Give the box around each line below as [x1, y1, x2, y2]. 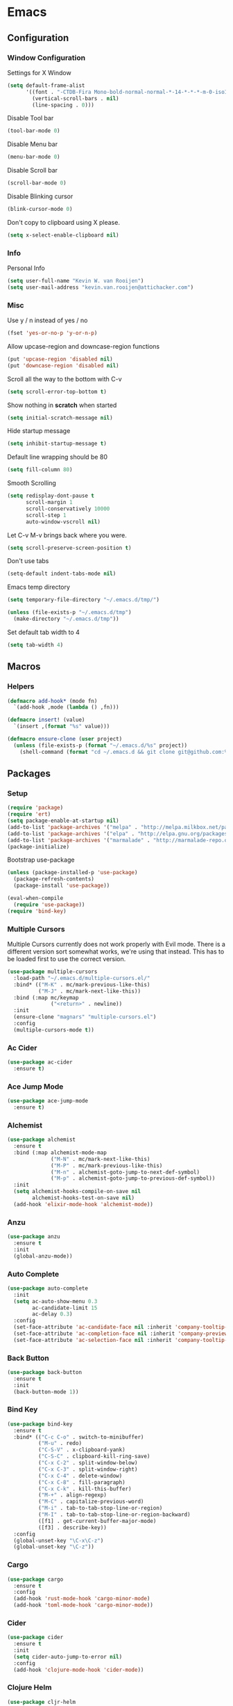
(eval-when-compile [7, 895, 64, 902]
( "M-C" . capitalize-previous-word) [37, 1498, 144, 1506]
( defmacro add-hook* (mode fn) [7, 697, 98, 704]
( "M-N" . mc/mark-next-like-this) [51, 1155, 150, 1162]
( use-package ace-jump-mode [7, 1098, 89, 1105]
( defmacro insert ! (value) [7, 716, 85, 724]
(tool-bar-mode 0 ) [7, 127, 60, 134]
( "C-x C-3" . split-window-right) [37, 1466, 138, 1473]
